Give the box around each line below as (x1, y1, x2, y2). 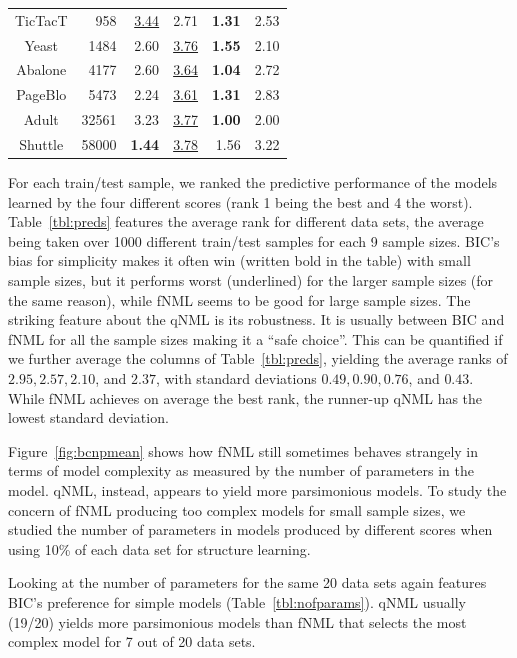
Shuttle (19, 133, 64, 154)
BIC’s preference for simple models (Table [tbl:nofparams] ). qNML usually (8, 591, 466, 612)
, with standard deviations (155, 368, 317, 388)
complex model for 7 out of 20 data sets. (8, 631, 256, 652)
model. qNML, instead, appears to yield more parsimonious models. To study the (8, 479, 507, 500)
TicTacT (15, 9, 68, 30)
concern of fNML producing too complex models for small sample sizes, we (8, 499, 466, 520)
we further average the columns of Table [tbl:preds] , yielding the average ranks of (8, 348, 508, 369)
